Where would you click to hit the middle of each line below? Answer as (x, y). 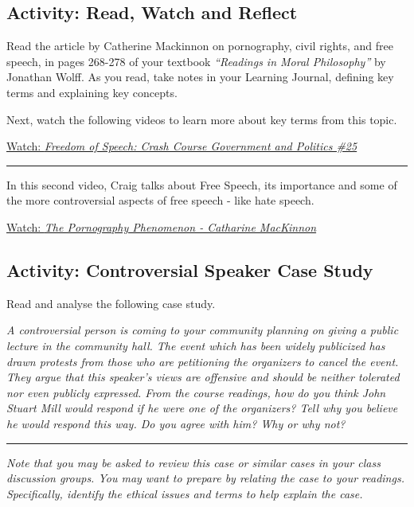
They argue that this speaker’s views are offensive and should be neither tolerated (203, 377)
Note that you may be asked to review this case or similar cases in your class (193, 462)
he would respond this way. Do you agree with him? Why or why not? (176, 423)
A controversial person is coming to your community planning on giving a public (203, 330)
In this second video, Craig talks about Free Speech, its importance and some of (202, 184)
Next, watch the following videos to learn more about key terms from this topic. (202, 119)
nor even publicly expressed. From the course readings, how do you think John (196, 392)
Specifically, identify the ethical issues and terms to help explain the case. (185, 493)
